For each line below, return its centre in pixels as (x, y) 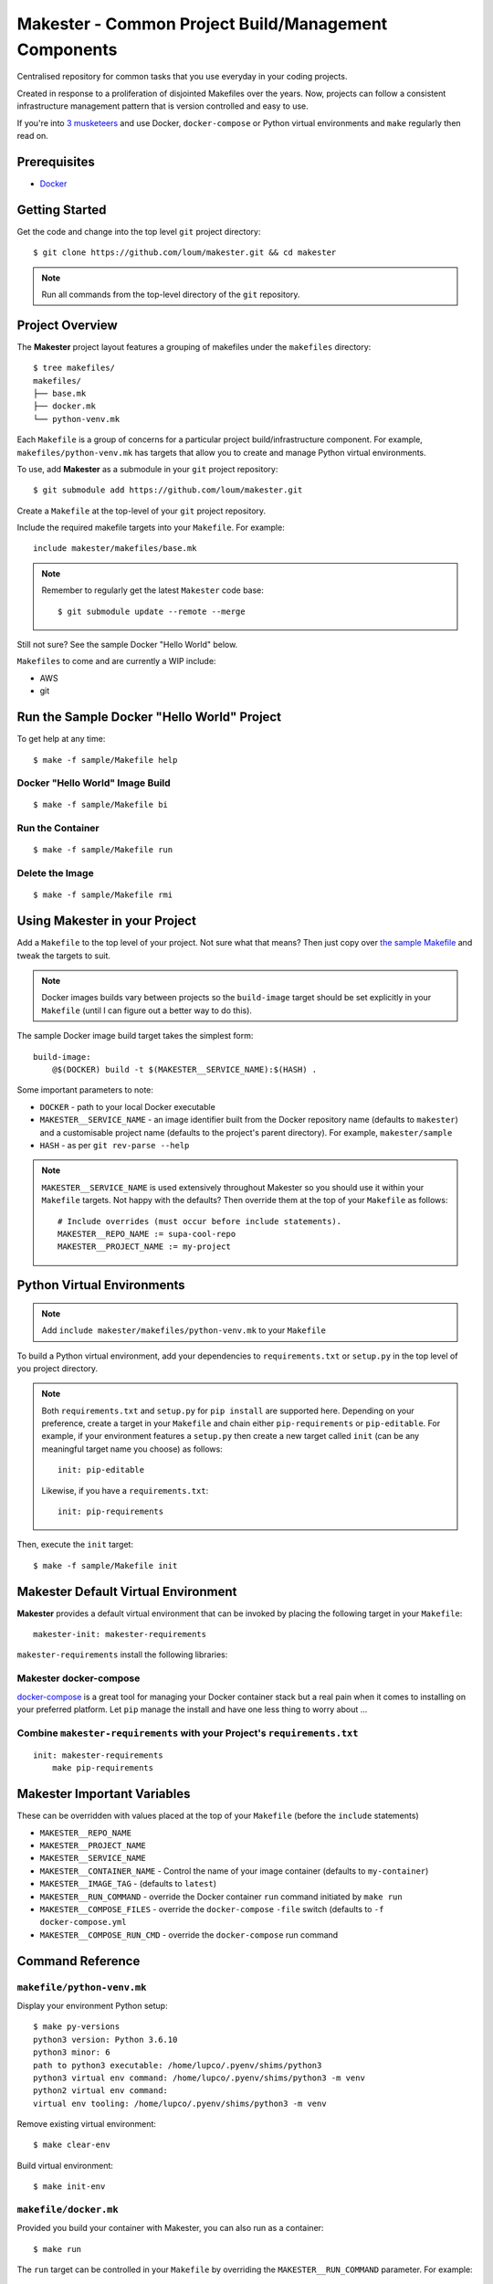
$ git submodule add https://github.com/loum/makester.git (168, 490)
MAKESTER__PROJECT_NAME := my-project (145, 1247)
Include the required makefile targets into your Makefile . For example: (151, 528)
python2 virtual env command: (101, 2091)
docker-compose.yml (83, 1922)
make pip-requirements (103, 1768)
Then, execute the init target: (75, 1545)
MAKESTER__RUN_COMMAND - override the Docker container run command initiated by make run (221, 1897)
